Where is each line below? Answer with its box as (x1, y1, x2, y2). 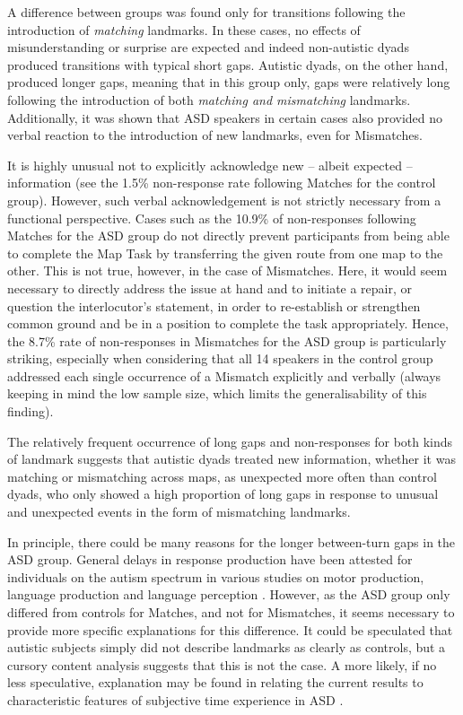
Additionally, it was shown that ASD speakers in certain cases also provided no (7, 108, 443, 126)
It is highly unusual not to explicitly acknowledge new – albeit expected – (7, 155, 413, 174)
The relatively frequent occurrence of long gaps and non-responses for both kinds (7, 432, 453, 450)
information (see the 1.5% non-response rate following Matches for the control (7, 173, 436, 192)
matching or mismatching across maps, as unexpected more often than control (7, 466, 437, 485)
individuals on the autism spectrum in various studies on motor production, (7, 567, 424, 586)
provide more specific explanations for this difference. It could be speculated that (7, 620, 453, 639)
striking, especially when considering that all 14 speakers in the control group (7, 349, 433, 368)
